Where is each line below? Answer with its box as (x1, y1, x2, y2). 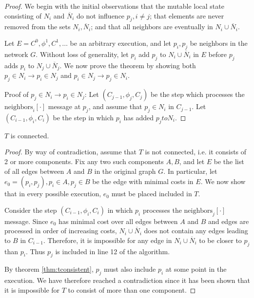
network (4, 49, 28, 59)
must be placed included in (111, 188, 192, 199)
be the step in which (53, 112, 114, 122)
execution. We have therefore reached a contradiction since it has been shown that (4, 275, 250, 285)
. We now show (200, 176, 246, 186)
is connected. (10, 130, 49, 140)
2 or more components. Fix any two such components (4, 156, 164, 166)
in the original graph (94, 166, 156, 176)
